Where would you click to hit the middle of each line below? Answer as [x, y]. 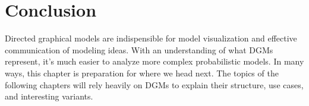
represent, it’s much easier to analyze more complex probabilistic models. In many [154, 61]
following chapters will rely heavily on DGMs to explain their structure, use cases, [154, 84]
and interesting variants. [49, 96]
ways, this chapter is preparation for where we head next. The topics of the [142, 73]
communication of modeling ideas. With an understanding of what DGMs [139, 49]
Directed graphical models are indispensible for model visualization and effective [151, 38]
